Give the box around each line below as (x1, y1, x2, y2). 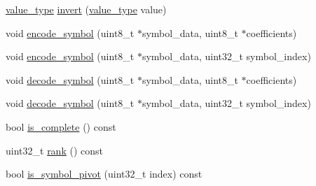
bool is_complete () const (6, 119, 116, 134)
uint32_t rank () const (6, 143, 103, 157)
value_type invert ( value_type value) (6, 2, 167, 16)
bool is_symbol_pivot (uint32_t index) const (6, 166, 202, 181)
